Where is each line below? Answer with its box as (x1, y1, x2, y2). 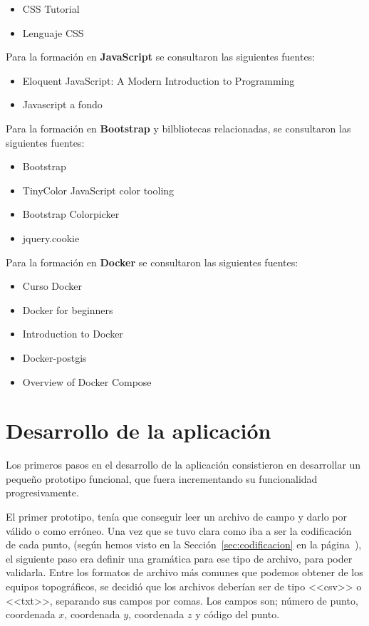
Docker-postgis (22, 350, 87, 365)
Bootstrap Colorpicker (22, 207, 120, 221)
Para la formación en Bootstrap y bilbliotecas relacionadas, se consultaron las (6, 120, 351, 135)
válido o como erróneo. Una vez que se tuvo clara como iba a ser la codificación (6, 523, 352, 538)
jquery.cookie (22, 230, 80, 245)
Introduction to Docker (22, 326, 123, 341)
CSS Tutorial (22, 1, 80, 16)
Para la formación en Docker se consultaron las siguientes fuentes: (6, 254, 298, 269)
